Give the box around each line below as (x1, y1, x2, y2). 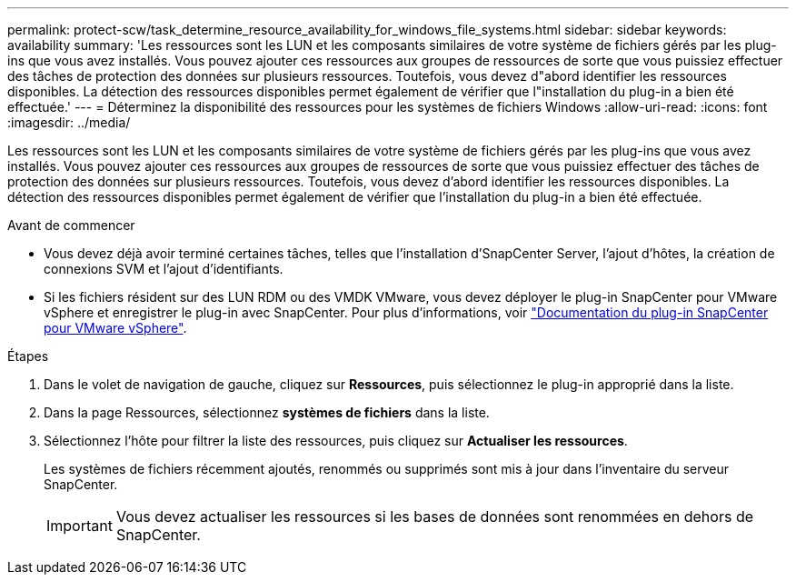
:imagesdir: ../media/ (7, 115, 131, 130)
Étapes (7, 348, 49, 364)
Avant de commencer (7, 217, 135, 233)
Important (46, 517, 113, 535)
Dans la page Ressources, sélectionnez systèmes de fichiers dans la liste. (44, 405, 490, 420)
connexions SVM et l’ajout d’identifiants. (44, 261, 284, 276)
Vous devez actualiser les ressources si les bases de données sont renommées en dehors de (115, 507, 754, 526)
